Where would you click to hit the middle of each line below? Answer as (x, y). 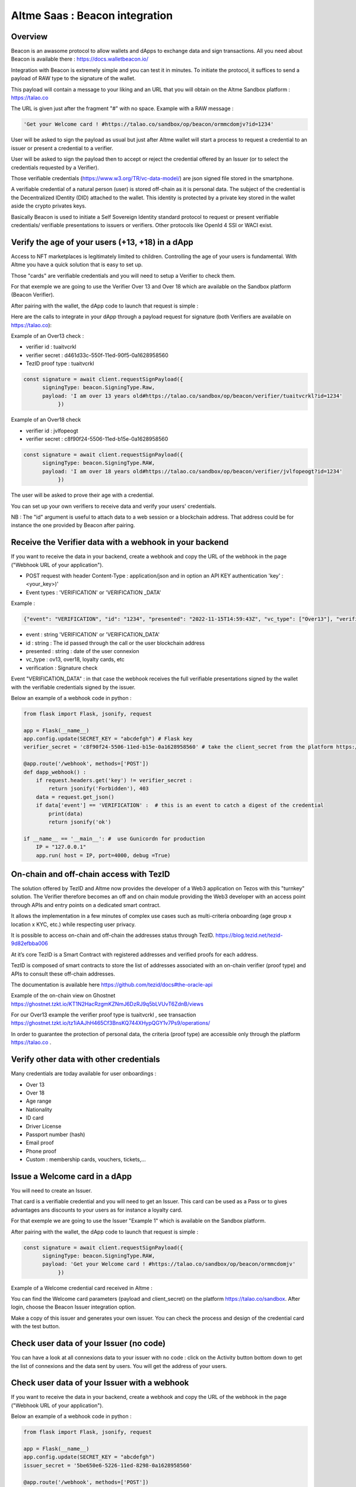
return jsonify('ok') (80, 822)
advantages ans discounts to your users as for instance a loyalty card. (97, 1210)
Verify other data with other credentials (85, 1060)
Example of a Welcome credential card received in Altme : (82, 1288)
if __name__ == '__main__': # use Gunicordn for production (114, 838)
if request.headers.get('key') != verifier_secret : (114, 780)
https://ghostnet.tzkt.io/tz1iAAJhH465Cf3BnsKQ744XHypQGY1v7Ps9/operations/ (111, 1023)
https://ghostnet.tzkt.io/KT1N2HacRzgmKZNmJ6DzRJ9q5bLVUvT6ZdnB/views (107, 1004)
